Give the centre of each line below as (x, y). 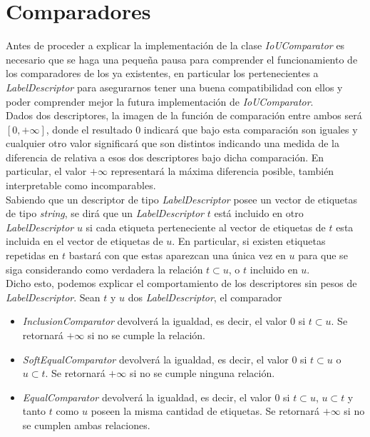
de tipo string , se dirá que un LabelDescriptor (105, 213)
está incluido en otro (259, 213)
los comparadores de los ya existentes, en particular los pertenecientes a (162, 73)
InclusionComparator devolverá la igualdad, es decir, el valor (155, 321)
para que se (323, 255)
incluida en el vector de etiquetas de (84, 241)
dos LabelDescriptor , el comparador (205, 297)
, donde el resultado (89, 129)
